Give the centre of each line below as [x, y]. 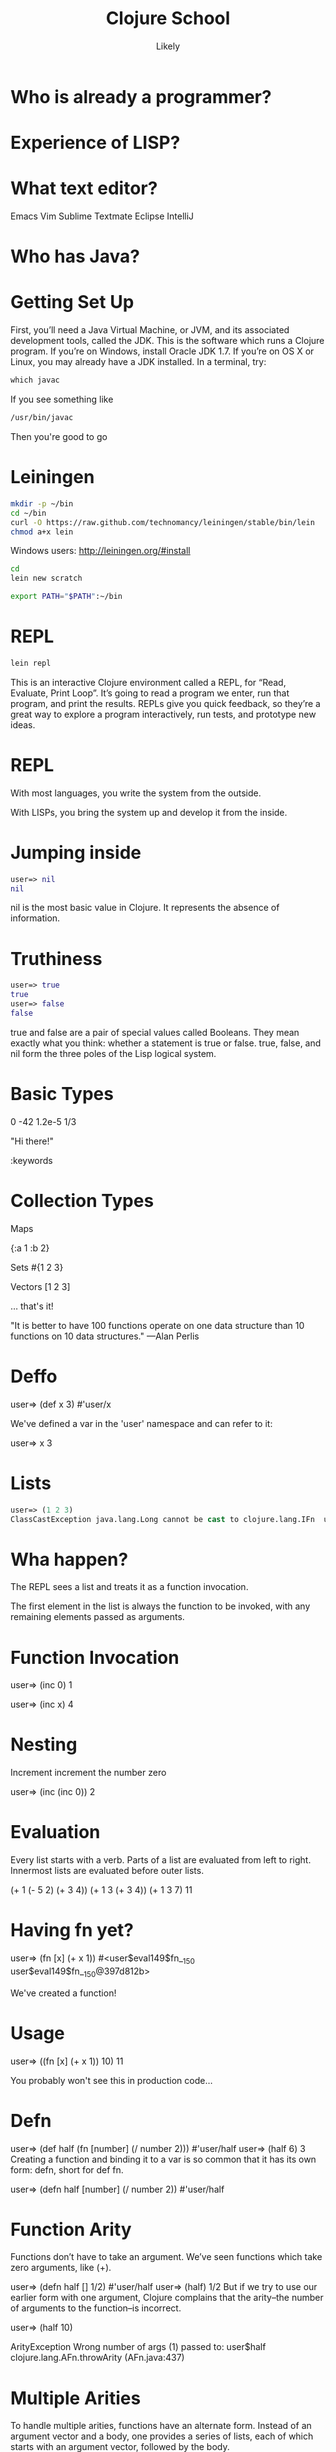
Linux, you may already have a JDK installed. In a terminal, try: [138, 362]
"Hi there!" [32, 1141]
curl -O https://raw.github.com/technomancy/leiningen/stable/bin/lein [162, 522]
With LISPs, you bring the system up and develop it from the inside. [149, 812]
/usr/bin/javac [42, 418]
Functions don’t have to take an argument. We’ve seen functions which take [166, 2257]
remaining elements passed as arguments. [97, 1617]
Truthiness [56, 958]
